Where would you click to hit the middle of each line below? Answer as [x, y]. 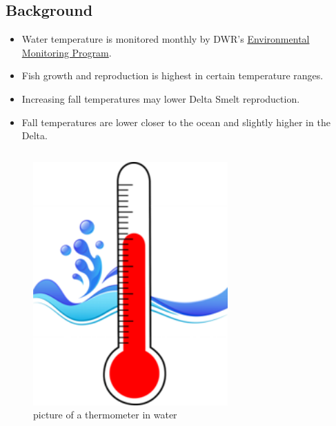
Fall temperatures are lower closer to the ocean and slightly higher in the [176, 122]
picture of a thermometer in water [105, 415]
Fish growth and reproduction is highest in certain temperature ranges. [172, 75]
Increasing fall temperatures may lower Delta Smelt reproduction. [161, 98]
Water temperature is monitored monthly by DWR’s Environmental [166, 39]
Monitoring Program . [67, 52]
